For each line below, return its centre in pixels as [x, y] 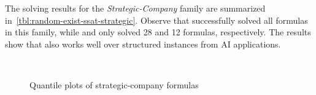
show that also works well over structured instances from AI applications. [143, 44]
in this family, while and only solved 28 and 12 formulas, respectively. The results [158, 32]
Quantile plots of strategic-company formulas [114, 84]
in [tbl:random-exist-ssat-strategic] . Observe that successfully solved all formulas [156, 20]
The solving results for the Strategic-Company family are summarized [135, 8]
